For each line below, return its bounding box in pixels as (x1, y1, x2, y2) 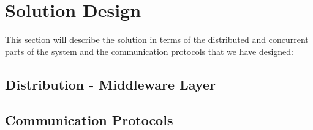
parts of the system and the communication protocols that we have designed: (5, 45, 293, 57)
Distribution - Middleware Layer (5, 74, 216, 93)
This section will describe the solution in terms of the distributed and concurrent (5, 33, 309, 46)
